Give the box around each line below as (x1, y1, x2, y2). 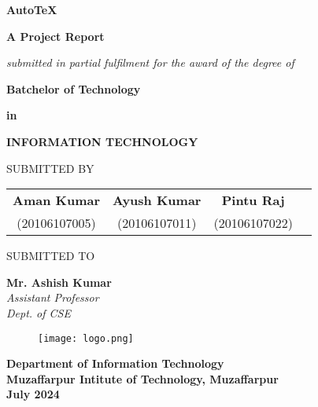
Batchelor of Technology (6, 80, 141, 97)
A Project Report (6, 27, 105, 44)
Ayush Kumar (113, 191, 202, 210)
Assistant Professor (6, 289, 99, 306)
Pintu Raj (221, 191, 285, 210)
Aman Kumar (13, 191, 101, 210)
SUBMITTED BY (6, 159, 94, 176)
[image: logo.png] (38, 332, 134, 344)
